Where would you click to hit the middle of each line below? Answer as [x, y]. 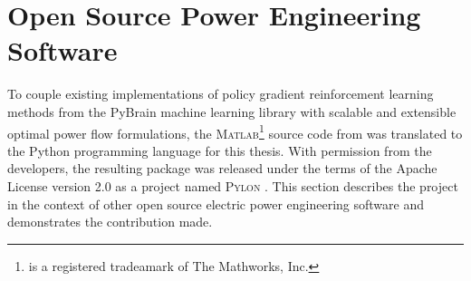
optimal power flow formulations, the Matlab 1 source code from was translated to [235, 131]
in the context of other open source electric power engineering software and [216, 203]
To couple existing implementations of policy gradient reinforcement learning [221, 94]
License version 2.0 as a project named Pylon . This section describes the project [233, 185]
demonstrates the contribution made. [110, 222]
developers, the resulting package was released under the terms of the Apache [222, 168]
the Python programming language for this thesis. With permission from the [220, 150]
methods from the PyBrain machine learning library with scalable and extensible [232, 111]
